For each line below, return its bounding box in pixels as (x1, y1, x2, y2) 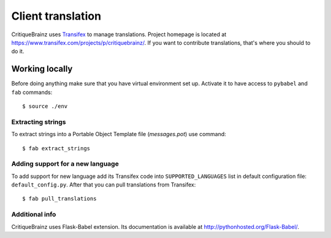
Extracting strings (11, 117, 67, 126)
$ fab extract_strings (22, 145, 91, 152)
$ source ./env (22, 103, 68, 110)
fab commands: (11, 88, 53, 96)
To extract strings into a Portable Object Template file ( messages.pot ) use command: (11, 131, 226, 138)
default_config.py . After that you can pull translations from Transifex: (11, 181, 196, 188)
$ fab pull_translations (22, 195, 97, 202)
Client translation (11, 9, 101, 23)
